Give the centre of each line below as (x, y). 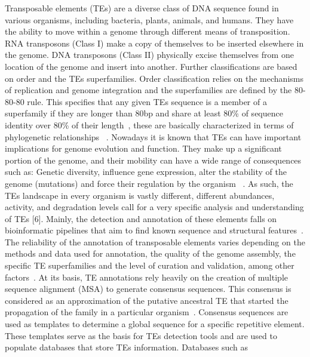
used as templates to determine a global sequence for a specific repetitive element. (155, 324)
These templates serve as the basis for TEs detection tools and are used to (141, 335)
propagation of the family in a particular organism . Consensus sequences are (147, 312)
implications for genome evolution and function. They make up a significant (143, 148)
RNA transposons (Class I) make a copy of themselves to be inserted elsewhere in (154, 43)
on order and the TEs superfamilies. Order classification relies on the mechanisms (154, 78)
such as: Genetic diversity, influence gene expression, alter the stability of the (146, 172)
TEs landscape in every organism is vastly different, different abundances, (140, 195)
